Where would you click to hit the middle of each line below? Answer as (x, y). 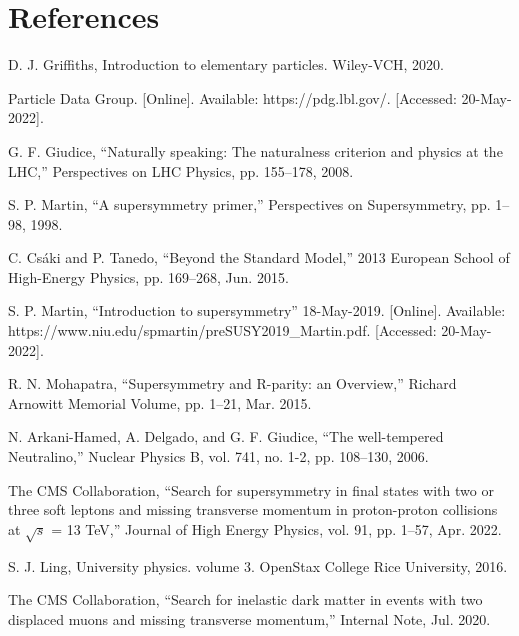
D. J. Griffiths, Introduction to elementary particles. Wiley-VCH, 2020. (226, 64)
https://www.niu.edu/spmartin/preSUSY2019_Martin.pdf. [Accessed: (222, 330)
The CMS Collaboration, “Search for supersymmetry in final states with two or (251, 489)
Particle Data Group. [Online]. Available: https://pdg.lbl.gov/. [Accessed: (232, 97)
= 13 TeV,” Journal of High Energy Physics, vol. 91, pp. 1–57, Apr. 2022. (276, 528)
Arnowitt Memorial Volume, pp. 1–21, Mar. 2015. (160, 402)
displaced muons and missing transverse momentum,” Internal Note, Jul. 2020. (249, 618)
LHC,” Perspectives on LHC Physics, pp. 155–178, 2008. (181, 170)
